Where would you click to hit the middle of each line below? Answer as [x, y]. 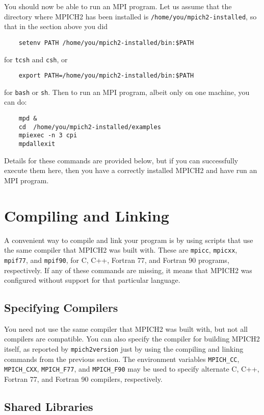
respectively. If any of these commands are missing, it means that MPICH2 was [128, 270]
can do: [16, 102]
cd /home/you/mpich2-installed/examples [90, 127]
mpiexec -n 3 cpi [48, 136]
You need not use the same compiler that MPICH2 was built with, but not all [126, 328]
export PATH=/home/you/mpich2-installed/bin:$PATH [106, 76]
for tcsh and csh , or [36, 59]
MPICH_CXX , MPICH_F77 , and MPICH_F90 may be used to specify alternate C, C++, [132, 369]
